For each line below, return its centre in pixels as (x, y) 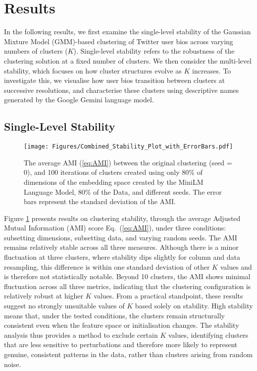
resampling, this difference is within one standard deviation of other (107, 266)
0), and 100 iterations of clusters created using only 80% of (113, 172)
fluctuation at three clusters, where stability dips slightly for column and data (122, 257)
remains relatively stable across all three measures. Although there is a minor (121, 247)
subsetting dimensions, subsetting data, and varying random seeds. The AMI (121, 237)
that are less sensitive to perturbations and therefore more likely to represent (121, 344)
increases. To (212, 70)
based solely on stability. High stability (194, 306)
